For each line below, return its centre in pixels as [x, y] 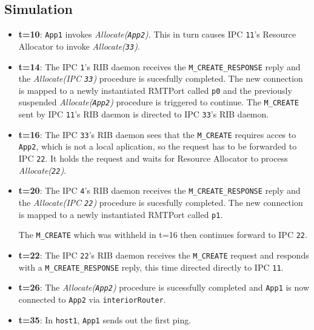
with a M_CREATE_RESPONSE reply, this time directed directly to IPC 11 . [151, 267]
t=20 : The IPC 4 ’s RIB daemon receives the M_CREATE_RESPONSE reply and [159, 190]
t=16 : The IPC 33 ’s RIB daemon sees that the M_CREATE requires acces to [157, 134]
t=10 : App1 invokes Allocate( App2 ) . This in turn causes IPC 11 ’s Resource [157, 34]
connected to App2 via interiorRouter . [92, 299]
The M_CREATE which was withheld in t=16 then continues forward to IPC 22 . [163, 235]
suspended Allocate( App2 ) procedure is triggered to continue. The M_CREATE [159, 102]
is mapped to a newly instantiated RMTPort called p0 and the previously [155, 90]
